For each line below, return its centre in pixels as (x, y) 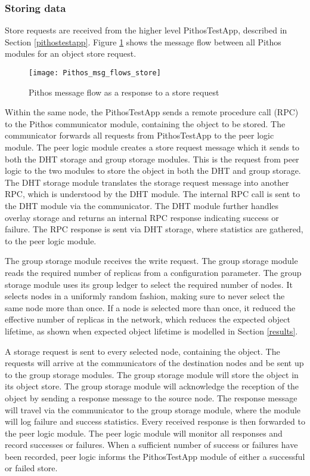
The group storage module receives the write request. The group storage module (151, 261)
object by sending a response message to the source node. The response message (151, 397)
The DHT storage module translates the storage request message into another (147, 182)
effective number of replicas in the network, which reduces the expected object (148, 319)
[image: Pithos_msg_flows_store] (95, 73)
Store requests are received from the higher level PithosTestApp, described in (146, 30)
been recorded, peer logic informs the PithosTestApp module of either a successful (155, 456)
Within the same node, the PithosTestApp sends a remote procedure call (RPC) (152, 112)
